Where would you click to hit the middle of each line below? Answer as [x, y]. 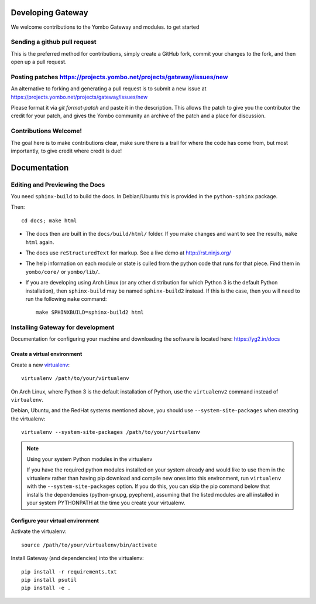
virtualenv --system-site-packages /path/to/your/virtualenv [111, 432]
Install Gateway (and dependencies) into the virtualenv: [78, 558]
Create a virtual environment [47, 354]
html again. [40, 242]
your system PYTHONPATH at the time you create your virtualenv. [106, 503]
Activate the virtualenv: [39, 531]
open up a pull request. [39, 62]
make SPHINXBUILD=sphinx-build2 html [90, 313]
